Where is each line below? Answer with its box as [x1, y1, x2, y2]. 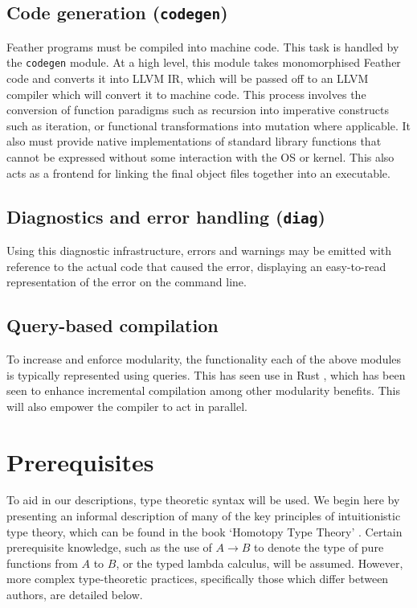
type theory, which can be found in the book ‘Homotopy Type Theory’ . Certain [6, 523, 403, 540]
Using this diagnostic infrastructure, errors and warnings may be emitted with [6, 241, 392, 258]
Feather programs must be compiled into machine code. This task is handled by [6, 38, 399, 55]
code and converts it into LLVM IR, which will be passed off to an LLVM [6, 70, 369, 87]
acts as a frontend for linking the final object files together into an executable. [6, 164, 390, 181]
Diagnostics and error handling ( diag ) [6, 203, 325, 228]
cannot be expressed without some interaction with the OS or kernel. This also [6, 149, 395, 165]
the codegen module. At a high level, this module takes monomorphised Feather [6, 54, 401, 71]
